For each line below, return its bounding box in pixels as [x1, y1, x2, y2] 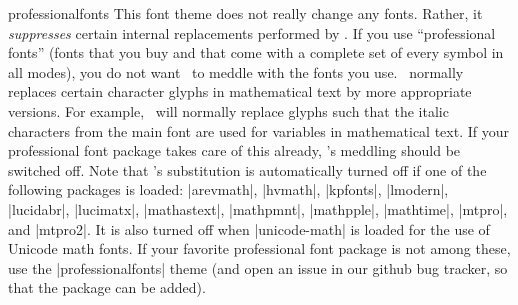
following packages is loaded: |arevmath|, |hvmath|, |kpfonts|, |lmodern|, [8, 179, 449, 200]
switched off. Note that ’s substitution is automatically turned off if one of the [8, 159, 487, 180]
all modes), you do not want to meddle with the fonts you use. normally [8, 61, 464, 82]
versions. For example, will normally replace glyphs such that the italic [8, 100, 449, 121]
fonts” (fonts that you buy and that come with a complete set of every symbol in [8, 42, 504, 63]
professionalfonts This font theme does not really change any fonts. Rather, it [8, 3, 483, 23]
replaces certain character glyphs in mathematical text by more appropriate [8, 81, 472, 102]
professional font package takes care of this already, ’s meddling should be [8, 140, 461, 161]
